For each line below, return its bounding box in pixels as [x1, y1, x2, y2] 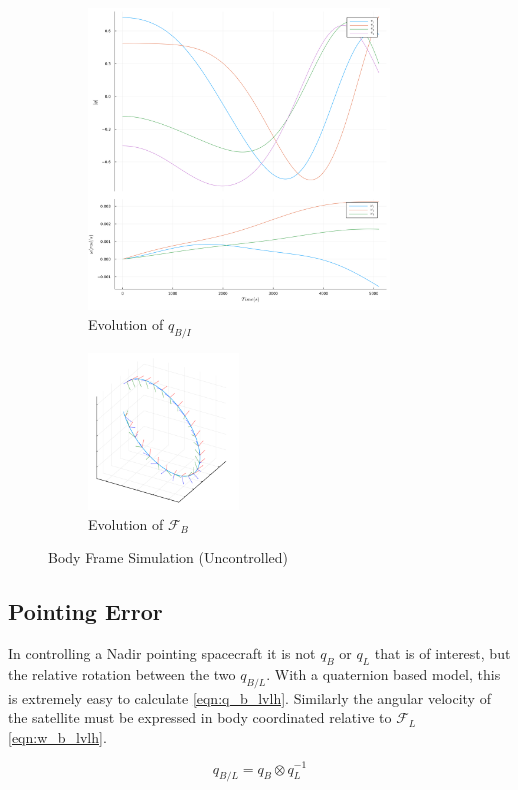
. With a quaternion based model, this [266, 663, 501, 684]
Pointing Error [8, 596, 163, 627]
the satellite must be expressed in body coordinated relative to [8, 707, 392, 728]
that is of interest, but [374, 643, 511, 664]
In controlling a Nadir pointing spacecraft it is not [8, 643, 316, 664]
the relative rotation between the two [8, 663, 236, 684]
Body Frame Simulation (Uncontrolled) [48, 547, 289, 568]
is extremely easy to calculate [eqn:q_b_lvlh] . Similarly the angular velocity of [8, 687, 491, 708]
